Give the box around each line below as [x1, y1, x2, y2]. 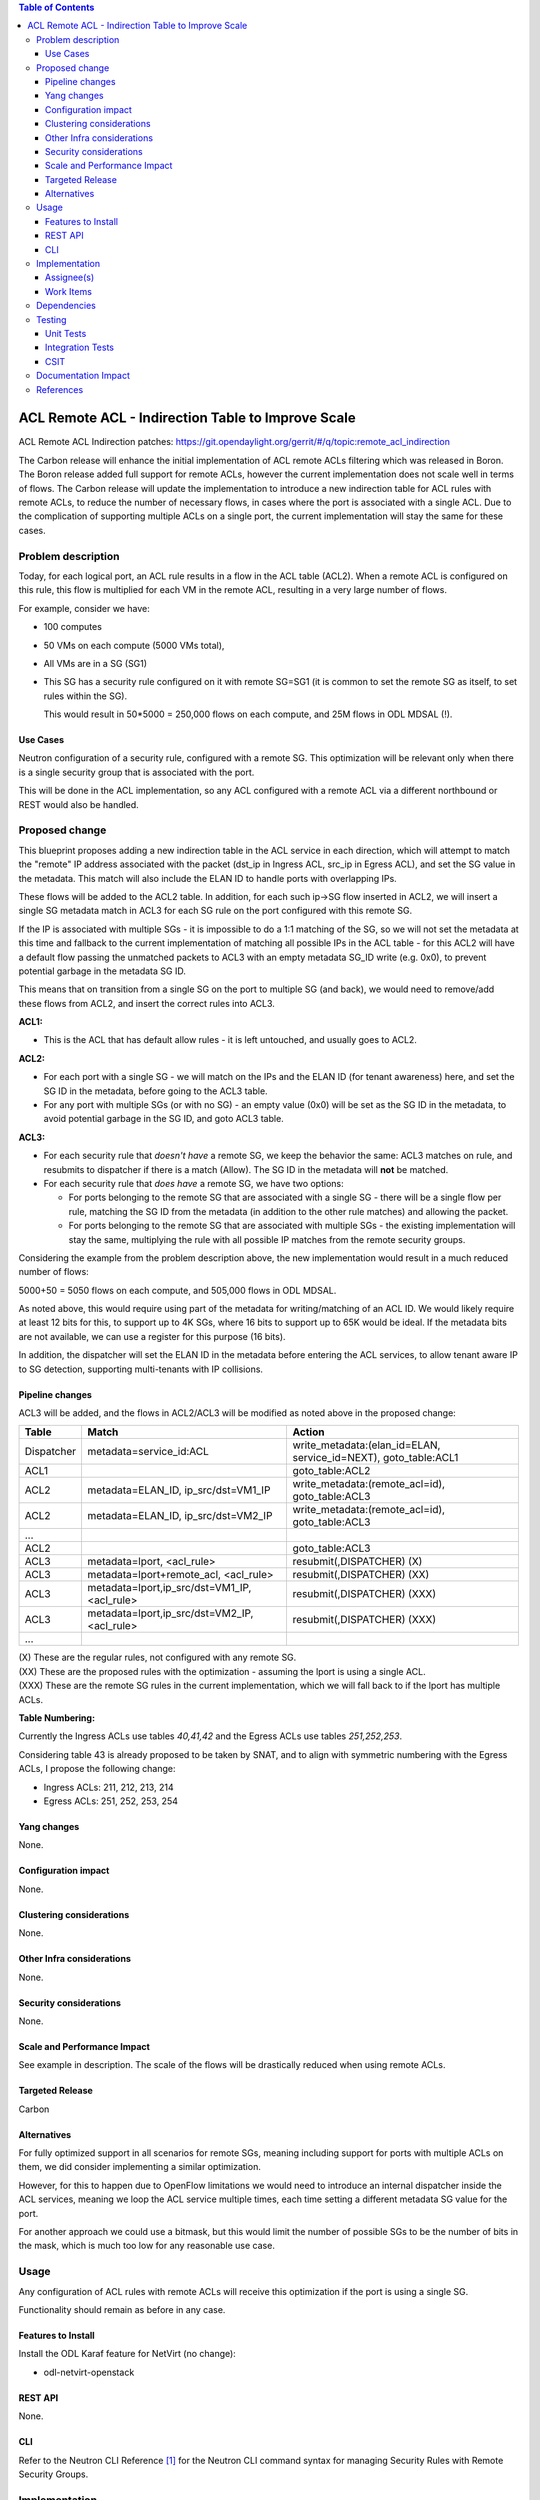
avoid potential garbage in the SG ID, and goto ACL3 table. [43, 1113, 284, 1125]
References [36, 383, 84, 395]
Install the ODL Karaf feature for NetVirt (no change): [18, 2348, 237, 2360]
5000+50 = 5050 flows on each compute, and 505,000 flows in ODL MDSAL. [18, 1284, 337, 1296]
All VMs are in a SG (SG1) [43, 657, 148, 669]
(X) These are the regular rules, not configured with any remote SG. [18, 1651, 297, 1664]
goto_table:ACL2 [292, 1464, 371, 1478]
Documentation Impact [36, 370, 130, 382]
